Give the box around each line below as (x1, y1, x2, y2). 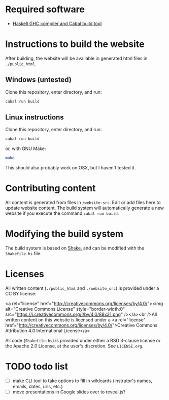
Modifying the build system (5, 228, 123, 240)
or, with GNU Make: (5, 145, 46, 152)
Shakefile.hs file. (5, 251, 42, 256)
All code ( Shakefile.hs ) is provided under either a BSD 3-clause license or (5, 337, 161, 343)
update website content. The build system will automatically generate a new (5, 205, 164, 211)
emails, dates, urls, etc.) (12, 383, 63, 389)
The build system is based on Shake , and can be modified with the (5, 245, 145, 251)
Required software (5, 4, 85, 15)
